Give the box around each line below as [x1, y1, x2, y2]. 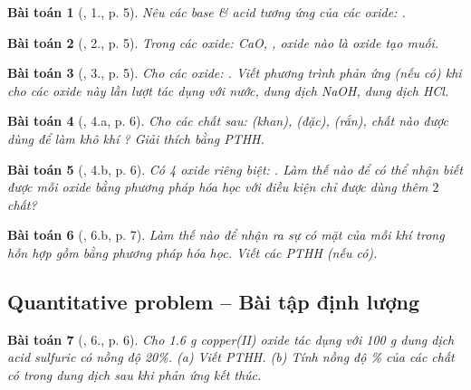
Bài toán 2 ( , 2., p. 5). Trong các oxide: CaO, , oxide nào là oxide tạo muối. [7, 33, 439, 52]
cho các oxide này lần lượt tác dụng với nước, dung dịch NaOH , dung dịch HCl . [7, 81, 449, 100]
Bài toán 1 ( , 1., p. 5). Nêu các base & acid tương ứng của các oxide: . [7, 3, 406, 21]
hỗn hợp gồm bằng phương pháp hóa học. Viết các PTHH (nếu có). [7, 243, 378, 262]
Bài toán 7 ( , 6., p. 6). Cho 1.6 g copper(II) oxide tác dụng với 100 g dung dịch [7, 329, 455, 348]
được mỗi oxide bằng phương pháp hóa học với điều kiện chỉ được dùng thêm [7, 177, 428, 196]
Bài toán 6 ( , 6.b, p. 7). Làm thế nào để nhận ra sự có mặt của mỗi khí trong [7, 225, 445, 244]
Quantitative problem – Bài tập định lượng [7, 287, 420, 315]
